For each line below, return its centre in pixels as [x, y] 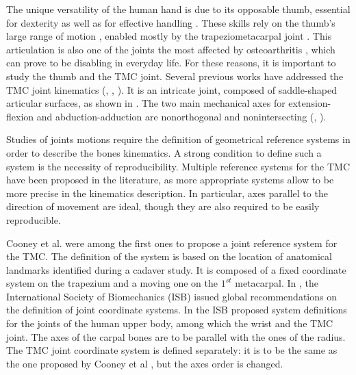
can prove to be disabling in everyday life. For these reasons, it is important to [171, 63]
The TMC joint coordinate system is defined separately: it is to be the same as [172, 350]
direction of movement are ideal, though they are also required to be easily [163, 206]
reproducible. [34, 219]
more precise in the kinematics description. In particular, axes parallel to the [167, 193]
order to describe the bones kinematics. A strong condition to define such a [164, 152]
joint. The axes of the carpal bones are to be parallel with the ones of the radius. [176, 336]
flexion [20, 116]
